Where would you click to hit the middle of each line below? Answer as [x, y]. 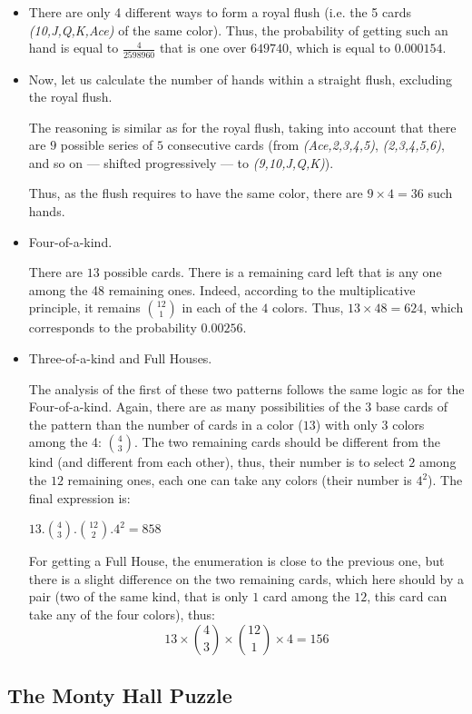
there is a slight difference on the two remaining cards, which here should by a [246, 578]
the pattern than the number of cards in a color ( [166, 424]
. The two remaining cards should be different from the [287, 442]
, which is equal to [339, 48]
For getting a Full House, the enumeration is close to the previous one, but [236, 561]
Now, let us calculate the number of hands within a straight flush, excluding [241, 79]
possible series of [107, 145]
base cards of [412, 407]
